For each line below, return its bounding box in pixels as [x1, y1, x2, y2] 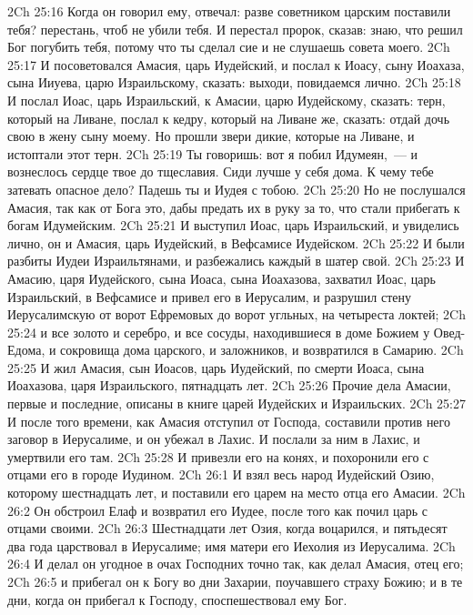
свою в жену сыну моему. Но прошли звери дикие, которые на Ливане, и [7, 126, 415, 146]
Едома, [7, 340, 45, 359]
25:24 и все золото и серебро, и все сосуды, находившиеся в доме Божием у [7, 322, 430, 341]
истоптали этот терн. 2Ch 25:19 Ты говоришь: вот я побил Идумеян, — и [7, 144, 418, 163]
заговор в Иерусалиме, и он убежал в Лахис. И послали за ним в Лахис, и [7, 429, 420, 449]
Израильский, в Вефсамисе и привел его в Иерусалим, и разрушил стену [7, 287, 412, 306]
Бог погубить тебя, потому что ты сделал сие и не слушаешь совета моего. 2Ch [7, 37, 450, 56]
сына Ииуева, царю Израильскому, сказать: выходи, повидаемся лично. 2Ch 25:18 [7, 73, 461, 92]
